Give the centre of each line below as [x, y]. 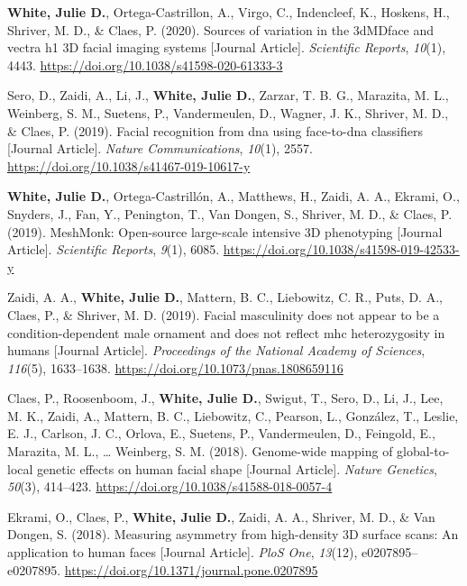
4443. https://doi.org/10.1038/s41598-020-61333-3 [145, 64]
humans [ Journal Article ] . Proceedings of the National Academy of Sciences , [216, 350]
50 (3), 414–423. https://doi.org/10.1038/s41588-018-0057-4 [170, 486]
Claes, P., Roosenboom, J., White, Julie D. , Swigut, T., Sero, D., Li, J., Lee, [225, 398]
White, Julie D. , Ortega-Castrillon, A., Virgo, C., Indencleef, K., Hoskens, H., [229, 12]
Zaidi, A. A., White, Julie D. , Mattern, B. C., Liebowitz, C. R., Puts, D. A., [225, 297]
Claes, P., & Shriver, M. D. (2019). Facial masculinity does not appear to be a [224, 314]
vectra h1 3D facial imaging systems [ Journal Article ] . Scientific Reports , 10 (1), [227, 47]
